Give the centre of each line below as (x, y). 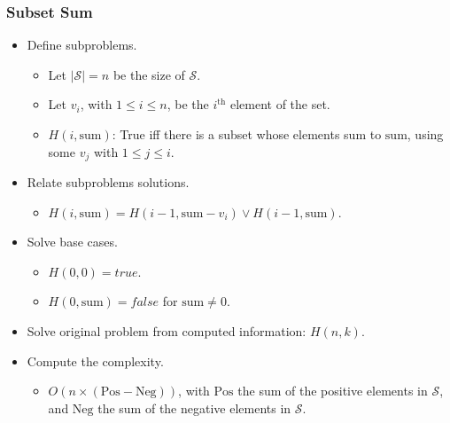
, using (425, 134)
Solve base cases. (72, 242)
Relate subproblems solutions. (108, 182)
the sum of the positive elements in (333, 391)
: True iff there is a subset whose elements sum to (247, 134)
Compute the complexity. (95, 360)
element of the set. (280, 104)
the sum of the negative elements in (194, 407)
